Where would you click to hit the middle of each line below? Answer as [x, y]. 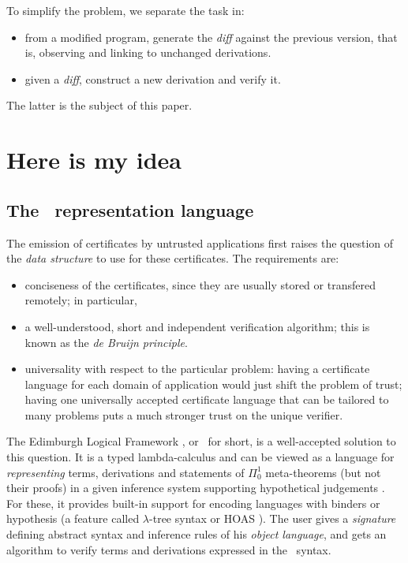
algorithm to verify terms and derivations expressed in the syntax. [169, 549]
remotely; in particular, [81, 300]
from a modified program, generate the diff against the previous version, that [211, 37]
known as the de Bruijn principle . [106, 342]
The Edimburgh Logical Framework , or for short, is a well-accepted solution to [201, 441]
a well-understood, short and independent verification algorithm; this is [197, 326]
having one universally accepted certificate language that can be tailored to [207, 399]
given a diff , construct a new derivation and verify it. [153, 78]
